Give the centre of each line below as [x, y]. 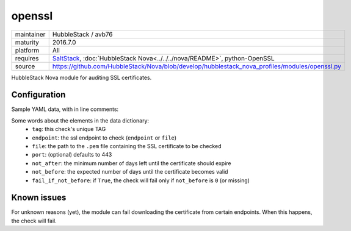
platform [27, 50]
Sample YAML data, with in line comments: [65, 109]
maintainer [30, 34]
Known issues [39, 198]
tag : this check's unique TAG [69, 129]
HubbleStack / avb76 [82, 34]
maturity [27, 42]
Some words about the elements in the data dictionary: [80, 120]
